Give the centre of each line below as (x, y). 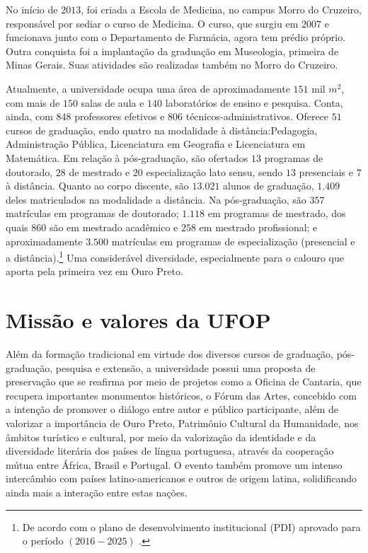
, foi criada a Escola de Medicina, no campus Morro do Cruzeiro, (222, 9)
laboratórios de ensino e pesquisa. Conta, (254, 102)
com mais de (33, 102)
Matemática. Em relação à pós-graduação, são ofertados (127, 157)
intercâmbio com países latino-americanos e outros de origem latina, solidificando (181, 478)
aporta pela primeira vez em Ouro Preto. (94, 271)
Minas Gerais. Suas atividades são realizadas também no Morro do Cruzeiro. (172, 65)
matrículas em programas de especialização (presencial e (233, 241)
